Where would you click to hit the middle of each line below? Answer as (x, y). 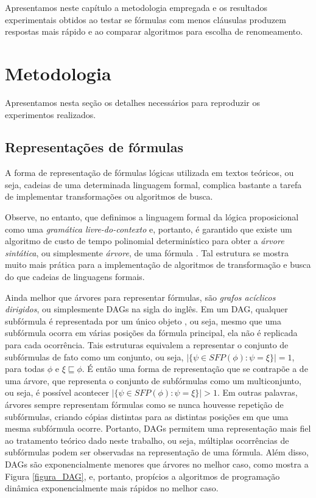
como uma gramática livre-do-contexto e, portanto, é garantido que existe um (149, 229)
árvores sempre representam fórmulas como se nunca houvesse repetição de (144, 404)
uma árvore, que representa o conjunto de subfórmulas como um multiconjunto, (153, 380)
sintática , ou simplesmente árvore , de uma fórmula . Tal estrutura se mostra (147, 252)
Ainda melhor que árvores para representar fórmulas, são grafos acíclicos (140, 297)
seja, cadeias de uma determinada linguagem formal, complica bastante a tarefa (153, 184)
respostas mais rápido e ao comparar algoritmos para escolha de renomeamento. (154, 31)
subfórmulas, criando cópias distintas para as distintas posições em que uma (147, 416)
